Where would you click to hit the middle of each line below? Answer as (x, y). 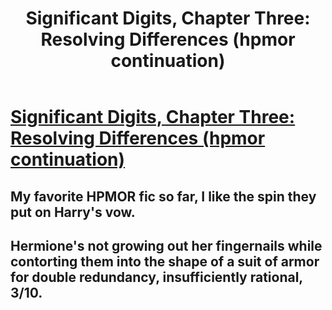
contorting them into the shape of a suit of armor (165, 261)
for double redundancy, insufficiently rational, (156, 277)
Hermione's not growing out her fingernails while (166, 245)
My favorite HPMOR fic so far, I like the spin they (163, 196)
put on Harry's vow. (73, 212)
